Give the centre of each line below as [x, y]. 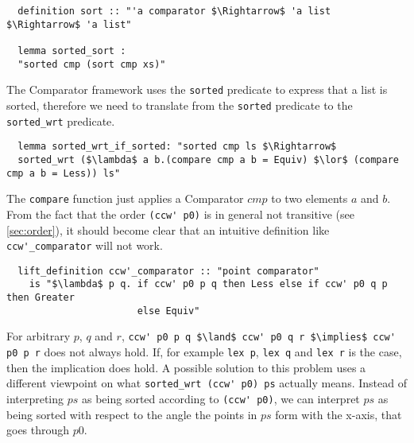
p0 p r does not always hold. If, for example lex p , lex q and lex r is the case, [204, 352]
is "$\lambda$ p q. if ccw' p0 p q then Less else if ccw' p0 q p [208, 284]
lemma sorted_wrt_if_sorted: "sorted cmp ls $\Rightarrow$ [177, 147]
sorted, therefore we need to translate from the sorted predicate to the [180, 105]
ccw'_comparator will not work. [85, 245]
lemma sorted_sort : [72, 51]
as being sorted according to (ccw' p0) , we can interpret [221, 398]
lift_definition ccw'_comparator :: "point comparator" [168, 271]
